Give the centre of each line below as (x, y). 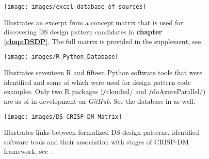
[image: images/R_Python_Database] (61, 57)
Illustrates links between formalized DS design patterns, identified (102, 132)
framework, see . (28, 151)
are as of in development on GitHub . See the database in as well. (100, 101)
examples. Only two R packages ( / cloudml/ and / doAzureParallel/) (105, 91)
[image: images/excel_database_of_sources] (75, 7)
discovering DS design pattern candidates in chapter (83, 32)
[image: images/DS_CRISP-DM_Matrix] (63, 117)
